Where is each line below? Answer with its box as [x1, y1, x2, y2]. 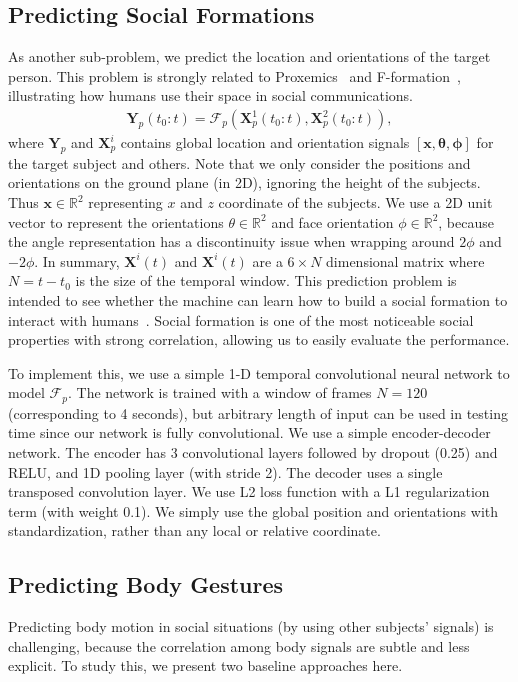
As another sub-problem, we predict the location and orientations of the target [8, 46, 491, 67]
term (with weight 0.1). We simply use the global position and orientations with [8, 500, 499, 521]
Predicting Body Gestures [8, 569, 284, 600]
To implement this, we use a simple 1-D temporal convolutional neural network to [8, 362, 510, 383]
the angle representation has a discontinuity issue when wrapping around [8, 231, 455, 252]
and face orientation [271, 211, 394, 232]
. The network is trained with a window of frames [67, 382, 372, 403]
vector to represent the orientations [8, 211, 224, 232]
